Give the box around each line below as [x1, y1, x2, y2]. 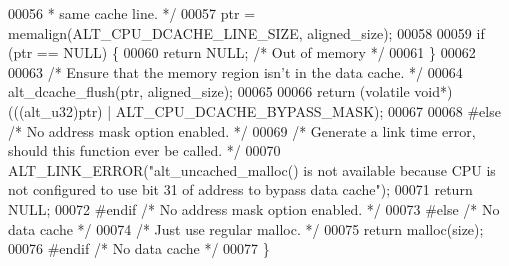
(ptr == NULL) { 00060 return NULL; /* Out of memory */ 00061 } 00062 [8, 42, 476, 63]
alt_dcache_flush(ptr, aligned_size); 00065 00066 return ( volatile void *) [8, 81, 453, 102]
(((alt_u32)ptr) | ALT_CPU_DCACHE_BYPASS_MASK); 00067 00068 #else [8, 100, 501, 121]
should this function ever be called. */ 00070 [8, 140, 281, 161]
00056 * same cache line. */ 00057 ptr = [8, 3, 256, 23]
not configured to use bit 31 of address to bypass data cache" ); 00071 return [8, 179, 473, 200]
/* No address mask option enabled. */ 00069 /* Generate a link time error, [8, 120, 476, 141]
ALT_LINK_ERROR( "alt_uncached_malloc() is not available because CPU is [8, 159, 496, 180]
